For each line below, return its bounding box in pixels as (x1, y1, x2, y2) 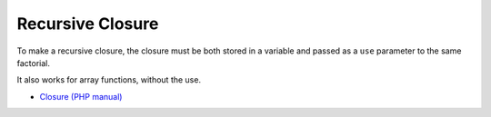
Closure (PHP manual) (39, 91, 123, 102)
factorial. (16, 57, 50, 68)
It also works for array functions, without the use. (16, 74, 202, 85)
